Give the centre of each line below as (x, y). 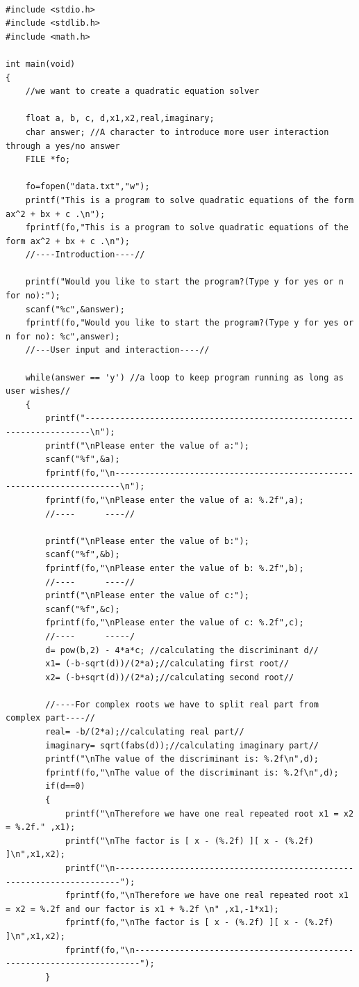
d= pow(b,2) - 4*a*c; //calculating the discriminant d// (182, 650)
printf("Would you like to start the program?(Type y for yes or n (184, 282)
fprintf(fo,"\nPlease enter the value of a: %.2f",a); (175, 500)
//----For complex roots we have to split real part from (182, 704)
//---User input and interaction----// (117, 350)
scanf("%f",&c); (83, 609)
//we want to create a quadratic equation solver (142, 91)
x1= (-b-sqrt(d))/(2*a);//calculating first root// (167, 664)
